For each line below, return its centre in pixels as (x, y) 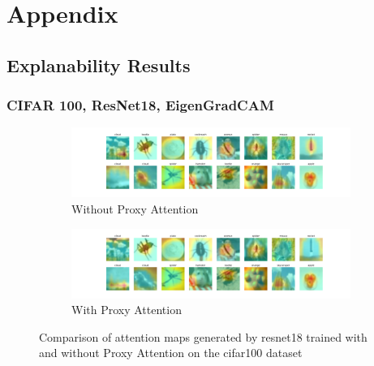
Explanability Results (99, 65)
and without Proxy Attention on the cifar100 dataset (171, 353)
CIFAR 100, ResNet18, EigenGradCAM (140, 105)
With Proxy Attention (127, 310)
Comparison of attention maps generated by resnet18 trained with (203, 336)
